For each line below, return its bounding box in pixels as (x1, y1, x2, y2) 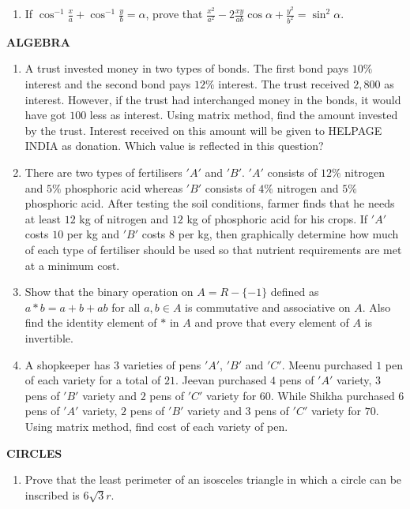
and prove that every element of (194, 314, 349, 331)
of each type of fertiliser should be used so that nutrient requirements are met (24, 241, 402, 257)
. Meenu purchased (281, 356, 373, 372)
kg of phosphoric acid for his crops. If (186, 210, 368, 226)
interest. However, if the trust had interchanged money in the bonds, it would (24, 91, 401, 107)
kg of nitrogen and (79, 210, 169, 226)
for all (111, 298, 141, 315)
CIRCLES (6, 444, 62, 461)
